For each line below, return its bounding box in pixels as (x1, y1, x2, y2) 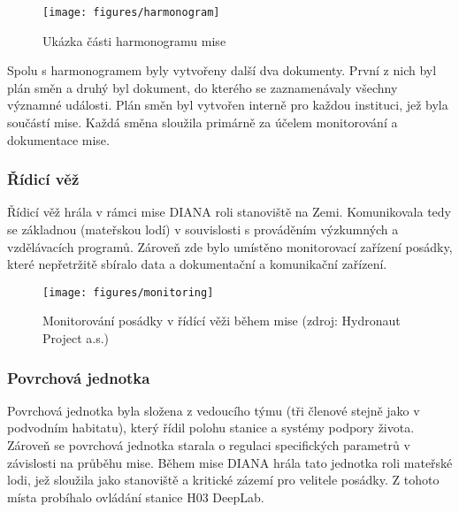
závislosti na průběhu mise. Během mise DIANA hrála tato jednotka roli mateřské (7, 453, 453, 471)
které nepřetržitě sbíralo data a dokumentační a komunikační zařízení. (7, 255, 387, 273)
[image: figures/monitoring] (42, 286, 214, 299)
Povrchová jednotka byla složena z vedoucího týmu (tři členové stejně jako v (7, 401, 420, 419)
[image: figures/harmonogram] (42, 6, 220, 19)
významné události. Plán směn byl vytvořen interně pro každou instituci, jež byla (7, 96, 448, 114)
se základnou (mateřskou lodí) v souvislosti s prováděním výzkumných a (7, 220, 399, 239)
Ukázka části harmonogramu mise (42, 31, 226, 50)
